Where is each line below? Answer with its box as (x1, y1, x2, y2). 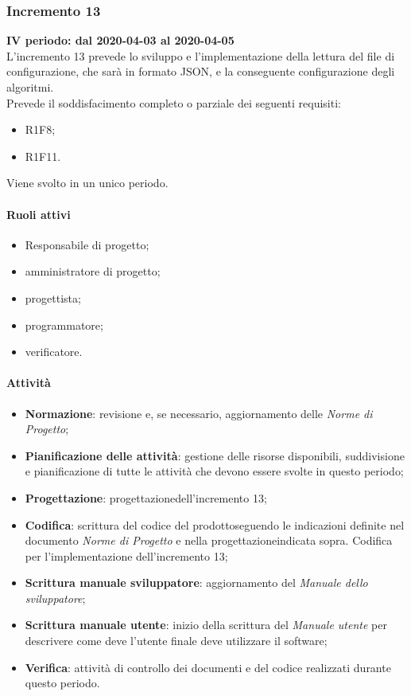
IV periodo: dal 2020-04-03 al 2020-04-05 (6, 32, 235, 49)
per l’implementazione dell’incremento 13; (25, 547, 228, 564)
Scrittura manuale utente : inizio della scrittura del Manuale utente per (25, 616, 387, 633)
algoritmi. (6, 79, 54, 95)
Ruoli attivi (6, 205, 71, 222)
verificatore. (25, 343, 83, 360)
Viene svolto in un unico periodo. (6, 174, 169, 191)
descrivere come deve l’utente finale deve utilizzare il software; (25, 632, 328, 649)
